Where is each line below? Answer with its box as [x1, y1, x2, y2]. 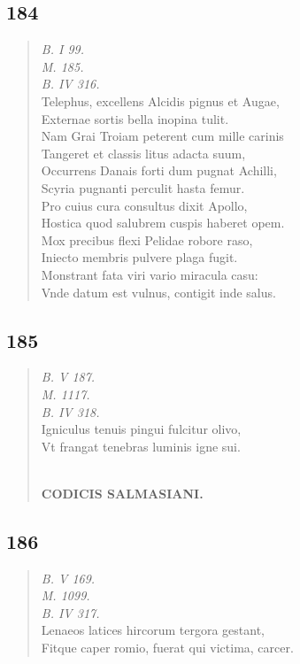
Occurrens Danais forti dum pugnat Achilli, [41, 161, 277, 180]
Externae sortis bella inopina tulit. [41, 109, 229, 127]
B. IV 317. [41, 603, 100, 622]
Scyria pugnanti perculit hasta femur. [41, 178, 245, 197]
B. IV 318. [41, 402, 100, 421]
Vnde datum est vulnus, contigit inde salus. [41, 282, 276, 301]
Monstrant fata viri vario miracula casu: [41, 265, 258, 283]
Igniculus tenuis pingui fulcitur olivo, [41, 420, 242, 438]
